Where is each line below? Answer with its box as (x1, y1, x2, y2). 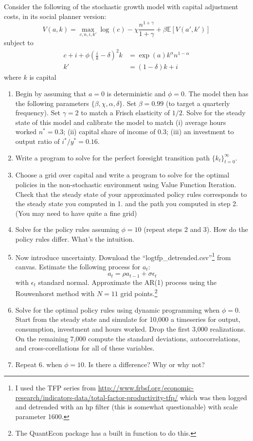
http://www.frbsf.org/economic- (98, 383, 194, 393)
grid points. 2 (120, 287, 158, 299)
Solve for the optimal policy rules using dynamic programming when (15, 304, 220, 315)
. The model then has (184, 88, 249, 99)
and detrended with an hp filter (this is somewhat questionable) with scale (15, 402, 238, 412)
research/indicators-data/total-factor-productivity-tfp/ (15, 392, 178, 402)
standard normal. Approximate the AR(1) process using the (38, 277, 217, 287)
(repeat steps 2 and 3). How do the (144, 224, 248, 234)
